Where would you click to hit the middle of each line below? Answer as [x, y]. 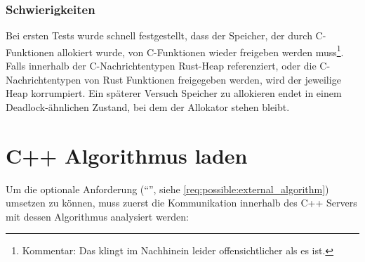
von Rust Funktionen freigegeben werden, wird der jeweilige [213, 79]
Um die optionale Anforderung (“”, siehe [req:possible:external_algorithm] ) [167, 189]
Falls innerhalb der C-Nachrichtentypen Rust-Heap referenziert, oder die [161, 66]
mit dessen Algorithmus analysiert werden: [97, 216]
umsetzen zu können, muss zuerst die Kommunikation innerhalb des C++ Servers [181, 203]
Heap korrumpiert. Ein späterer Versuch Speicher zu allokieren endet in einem [174, 93]
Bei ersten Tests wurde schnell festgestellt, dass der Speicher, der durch [159, 35]
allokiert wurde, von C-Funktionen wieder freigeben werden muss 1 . [200, 51]
